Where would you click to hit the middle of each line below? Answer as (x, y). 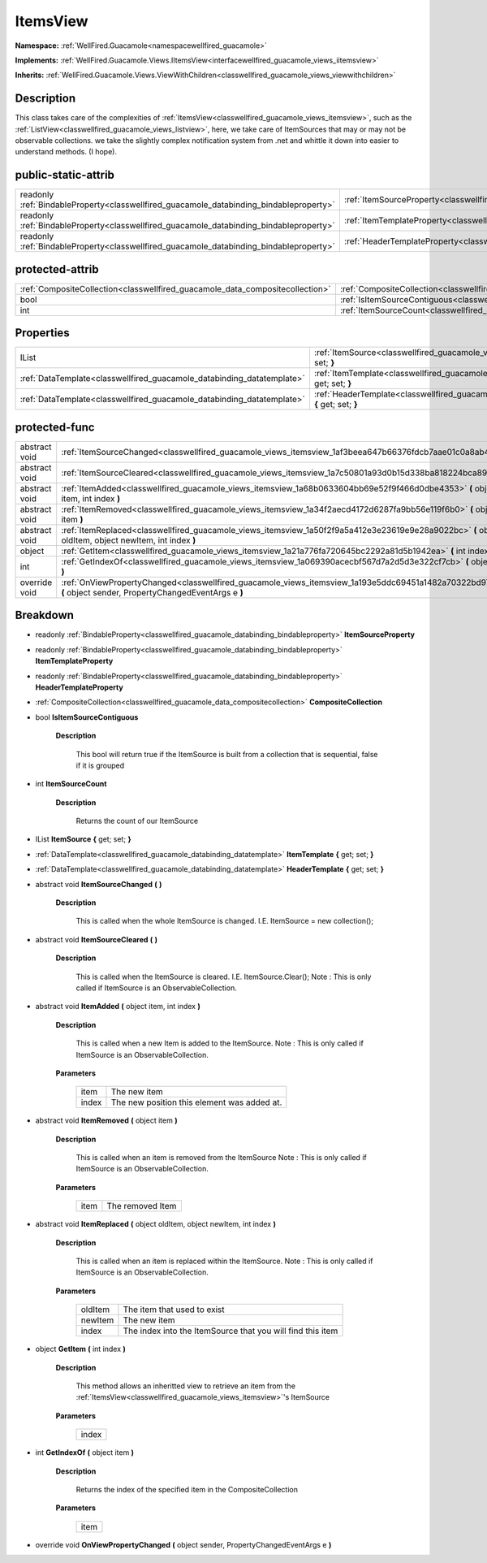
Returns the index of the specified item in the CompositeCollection (187, 1489)
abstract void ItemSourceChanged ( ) (99, 884)
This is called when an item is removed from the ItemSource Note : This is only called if (221, 1158)
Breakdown (45, 615)
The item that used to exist (174, 1310)
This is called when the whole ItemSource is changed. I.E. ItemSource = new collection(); (224, 921)
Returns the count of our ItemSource (137, 821)
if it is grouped (100, 765)
